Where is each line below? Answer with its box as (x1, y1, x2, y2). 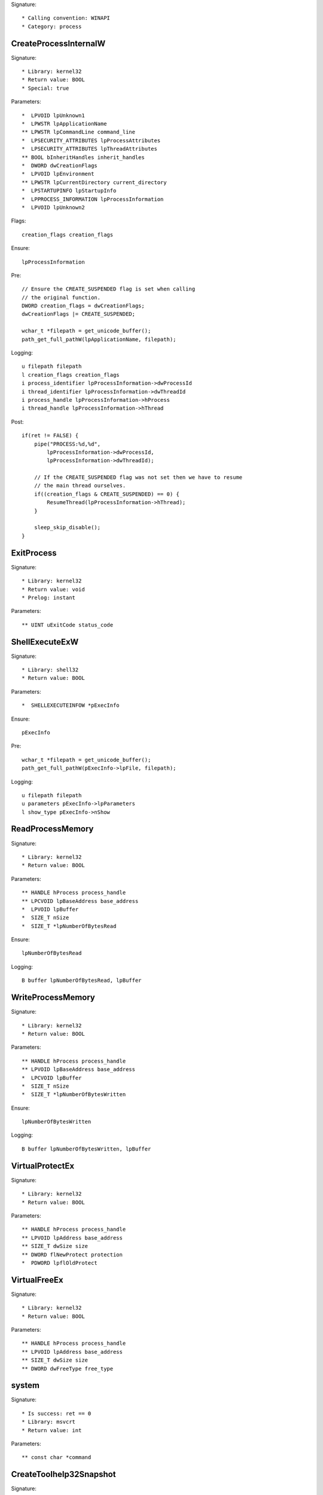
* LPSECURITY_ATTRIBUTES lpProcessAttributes (22, 137, 161, 144)
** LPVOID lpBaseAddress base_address (22, 1066, 136, 1073)
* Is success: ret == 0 (22, 1410, 92, 1417)
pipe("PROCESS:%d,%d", (33, 440, 101, 447)
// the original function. (22, 294, 101, 301)
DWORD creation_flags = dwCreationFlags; (22, 303, 145, 309)
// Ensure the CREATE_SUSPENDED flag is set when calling (22, 286, 196, 292)
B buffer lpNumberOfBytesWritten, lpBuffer (22, 1145, 151, 1152)
